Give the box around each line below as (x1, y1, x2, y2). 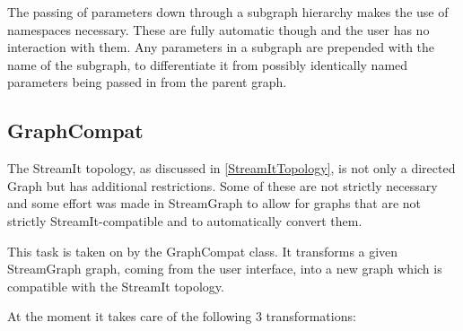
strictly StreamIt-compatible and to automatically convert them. (7, 211, 363, 230)
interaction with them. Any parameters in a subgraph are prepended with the (7, 38, 435, 57)
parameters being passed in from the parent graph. (7, 73, 287, 91)
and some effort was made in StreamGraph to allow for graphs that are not (7, 194, 421, 213)
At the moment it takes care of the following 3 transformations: (7, 307, 356, 326)
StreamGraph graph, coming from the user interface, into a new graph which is (7, 259, 442, 278)
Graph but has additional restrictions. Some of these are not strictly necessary (7, 176, 438, 195)
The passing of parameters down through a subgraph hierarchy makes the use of (7, 3, 449, 21)
